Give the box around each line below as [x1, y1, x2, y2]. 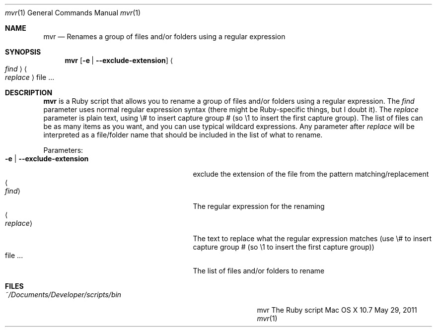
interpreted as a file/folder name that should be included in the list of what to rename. [43, 131, 323, 139]
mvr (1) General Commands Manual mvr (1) [5, 8, 141, 17]
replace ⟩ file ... [5, 73, 55, 81]
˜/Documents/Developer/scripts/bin [5, 290, 122, 299]
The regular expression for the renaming [193, 202, 325, 210]
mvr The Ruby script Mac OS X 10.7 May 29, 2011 [257, 306, 417, 314]
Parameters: [43, 146, 83, 154]
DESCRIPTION [5, 88, 53, 97]
